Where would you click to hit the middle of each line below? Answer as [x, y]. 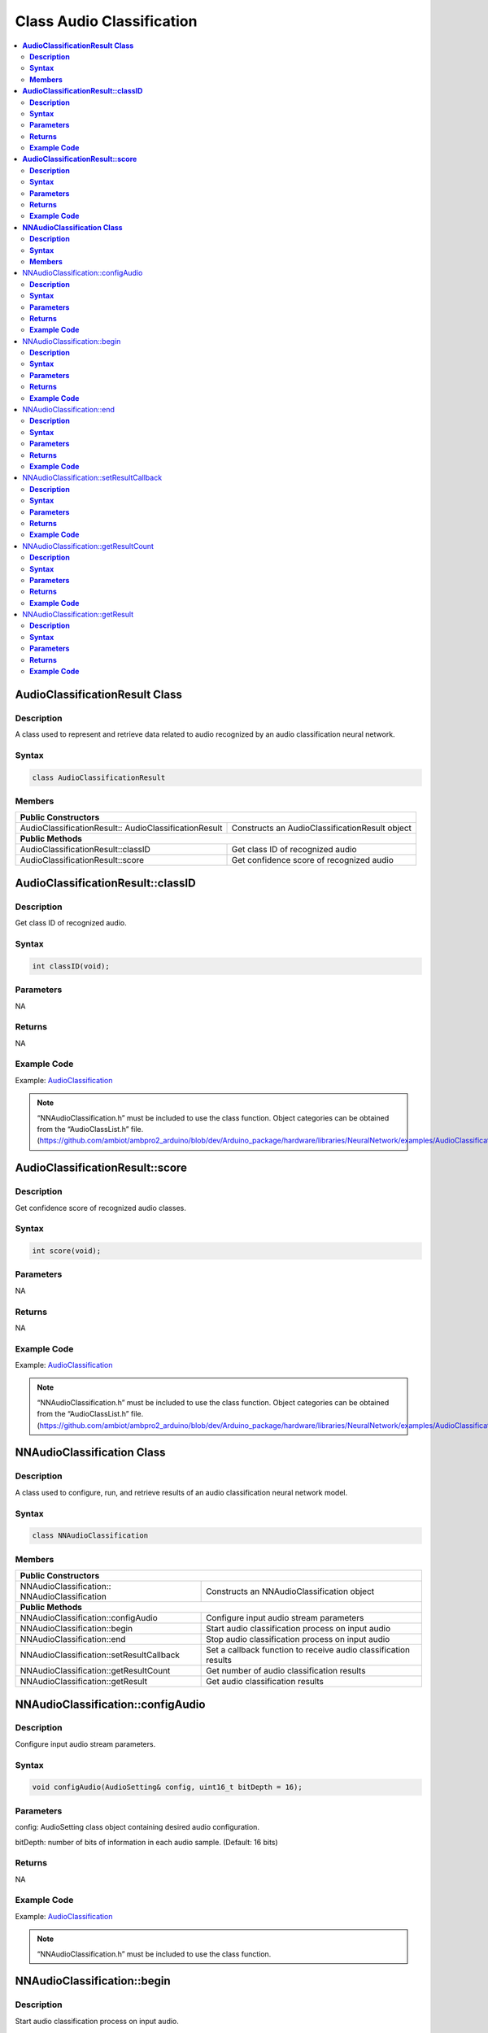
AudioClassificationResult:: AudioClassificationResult [121, 828]
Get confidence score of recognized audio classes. [100, 1208]
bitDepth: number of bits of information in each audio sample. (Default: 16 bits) [146, 1842]
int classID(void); [71, 966]
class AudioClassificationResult [99, 777]
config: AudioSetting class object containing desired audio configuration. [137, 1827]
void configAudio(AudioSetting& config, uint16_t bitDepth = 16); [167, 1787]
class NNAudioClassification [90, 1536]
